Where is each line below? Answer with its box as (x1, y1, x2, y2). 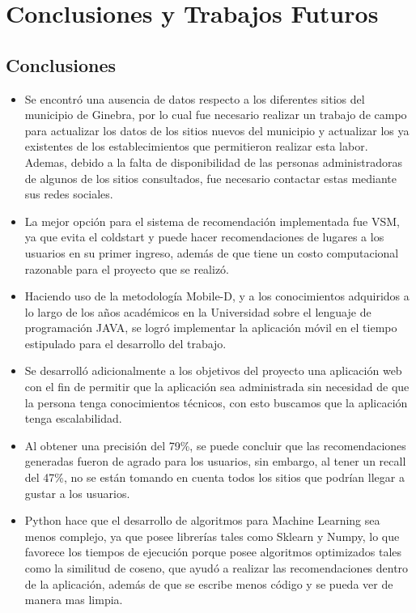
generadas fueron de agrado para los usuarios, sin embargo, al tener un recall (24, 453, 406, 470)
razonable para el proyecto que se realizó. (24, 260, 230, 277)
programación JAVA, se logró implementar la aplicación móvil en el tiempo (24, 319, 397, 336)
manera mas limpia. (24, 591, 123, 608)
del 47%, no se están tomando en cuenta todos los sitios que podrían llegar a (24, 469, 405, 486)
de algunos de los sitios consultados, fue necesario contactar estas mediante (24, 169, 397, 186)
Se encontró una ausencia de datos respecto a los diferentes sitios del (24, 90, 365, 107)
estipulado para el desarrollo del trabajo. (24, 334, 227, 351)
